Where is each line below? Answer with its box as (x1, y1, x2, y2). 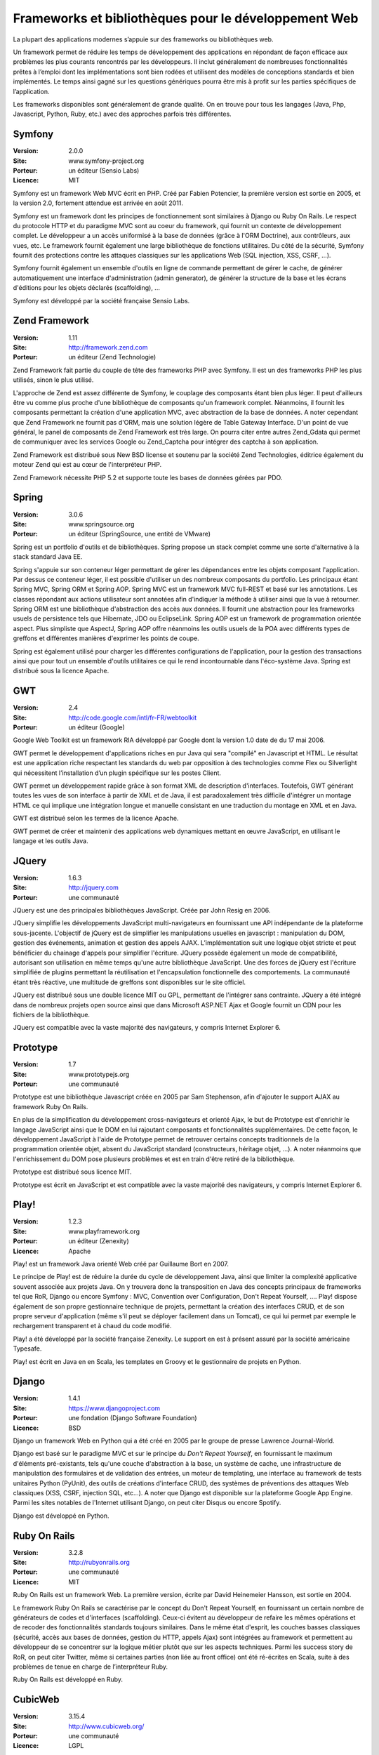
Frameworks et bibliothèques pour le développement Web (13, 11, 359, 26)
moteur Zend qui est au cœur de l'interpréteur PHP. (13, 461, 162, 469)
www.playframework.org (68, 1227, 140, 1236)
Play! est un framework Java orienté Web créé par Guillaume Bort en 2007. (13, 1260, 230, 1269)
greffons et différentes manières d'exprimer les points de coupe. (13, 634, 199, 642)
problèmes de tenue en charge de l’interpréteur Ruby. (13, 1662, 168, 1671)
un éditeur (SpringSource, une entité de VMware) (68, 530, 211, 538)
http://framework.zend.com (68, 343, 148, 351)
